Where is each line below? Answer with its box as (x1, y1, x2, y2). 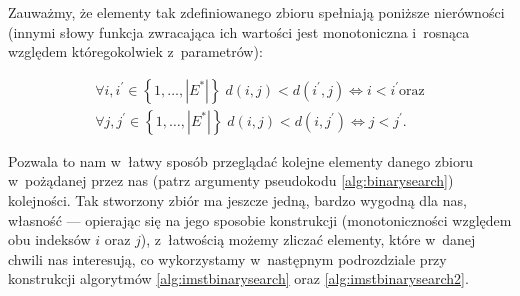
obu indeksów (8, 229, 91, 250)
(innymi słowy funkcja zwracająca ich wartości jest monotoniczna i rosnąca (8, 21, 470, 42)
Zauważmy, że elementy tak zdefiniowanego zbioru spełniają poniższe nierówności (8, 2, 505, 22)
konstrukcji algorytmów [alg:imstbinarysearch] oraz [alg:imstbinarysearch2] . (8, 268, 469, 289)
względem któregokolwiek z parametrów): (8, 41, 263, 62)
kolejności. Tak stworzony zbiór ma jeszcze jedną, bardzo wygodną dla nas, (8, 190, 467, 211)
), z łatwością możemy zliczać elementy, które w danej (140, 229, 476, 250)
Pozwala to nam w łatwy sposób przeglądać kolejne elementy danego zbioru (8, 150, 474, 171)
